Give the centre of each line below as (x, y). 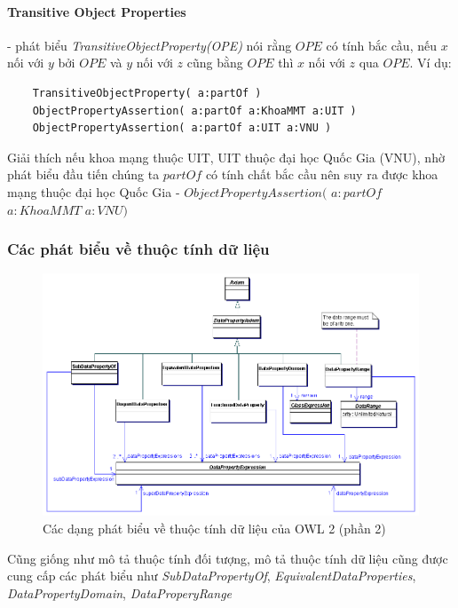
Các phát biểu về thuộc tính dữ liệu (138, 249)
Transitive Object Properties (97, 11)
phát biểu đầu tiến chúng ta (83, 174)
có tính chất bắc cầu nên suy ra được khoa (322, 174)
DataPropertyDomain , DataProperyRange (120, 592)
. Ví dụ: (430, 63)
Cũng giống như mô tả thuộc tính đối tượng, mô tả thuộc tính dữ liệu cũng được (228, 558)
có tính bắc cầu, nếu (381, 45)
